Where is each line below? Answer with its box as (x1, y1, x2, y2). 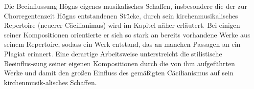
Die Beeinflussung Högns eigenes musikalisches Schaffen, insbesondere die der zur (4, 1, 247, 11)
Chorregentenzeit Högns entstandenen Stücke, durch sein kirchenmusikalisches (4, 10, 238, 20)
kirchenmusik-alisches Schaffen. (4, 77, 97, 87)
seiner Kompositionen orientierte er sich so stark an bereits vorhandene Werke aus (4, 29, 251, 39)
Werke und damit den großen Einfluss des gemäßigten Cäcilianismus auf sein (4, 68, 233, 78)
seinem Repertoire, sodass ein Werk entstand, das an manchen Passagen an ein (4, 39, 241, 49)
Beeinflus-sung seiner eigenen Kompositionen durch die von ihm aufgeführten (4, 58, 235, 68)
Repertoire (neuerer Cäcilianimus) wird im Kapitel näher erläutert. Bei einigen (4, 20, 240, 30)
